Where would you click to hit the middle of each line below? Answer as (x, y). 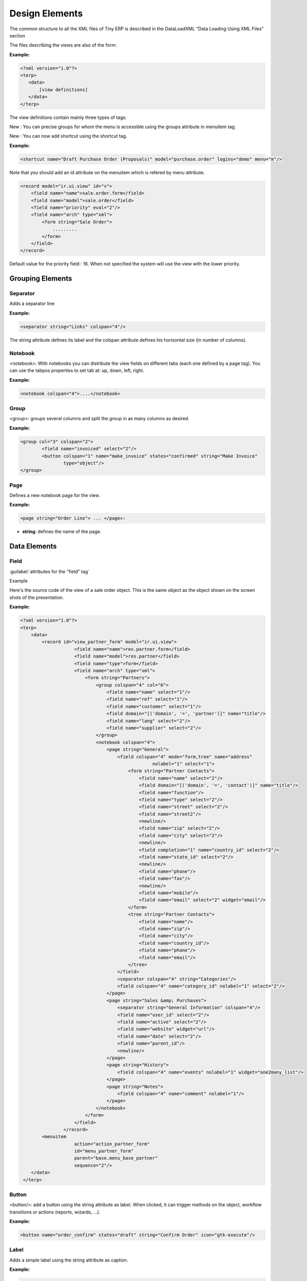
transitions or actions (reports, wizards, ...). (55, 1212)
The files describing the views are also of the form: (63, 45)
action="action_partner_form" (112, 1144)
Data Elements (33, 546)
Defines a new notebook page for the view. (55, 495)
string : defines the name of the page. (62, 532)
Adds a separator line (32, 304)
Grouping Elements (41, 278)
